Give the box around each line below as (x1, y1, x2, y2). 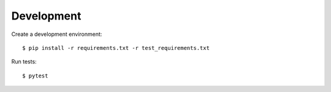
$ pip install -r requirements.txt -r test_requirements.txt (22, 44, 210, 51)
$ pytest (22, 72, 48, 79)
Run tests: (11, 58, 37, 65)
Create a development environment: (11, 30, 102, 38)
